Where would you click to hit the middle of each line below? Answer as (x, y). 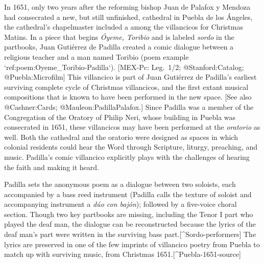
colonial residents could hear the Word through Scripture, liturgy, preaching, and (131, 147)
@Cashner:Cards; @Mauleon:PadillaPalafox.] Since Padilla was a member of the (129, 106)
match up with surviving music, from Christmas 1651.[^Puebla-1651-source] (123, 254)
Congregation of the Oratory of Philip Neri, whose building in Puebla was (120, 117)
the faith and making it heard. (52, 167)
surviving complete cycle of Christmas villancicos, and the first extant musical (126, 87)
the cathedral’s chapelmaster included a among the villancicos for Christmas (124, 27)
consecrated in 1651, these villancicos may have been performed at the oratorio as (132, 127)
